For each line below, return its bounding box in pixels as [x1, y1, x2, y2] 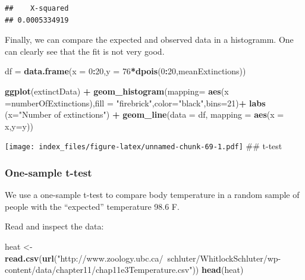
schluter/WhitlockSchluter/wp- [167, 251, 281, 264]
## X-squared [5, 4, 69, 12]
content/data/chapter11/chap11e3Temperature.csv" [5, 263, 193, 276]
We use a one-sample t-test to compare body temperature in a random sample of [5, 188, 300, 201]
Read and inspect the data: [5, 220, 104, 232]
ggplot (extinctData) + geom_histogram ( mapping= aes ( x [5, 84, 229, 97]
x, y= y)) [5, 119, 33, 132]
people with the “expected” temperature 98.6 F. [5, 200, 180, 212]
